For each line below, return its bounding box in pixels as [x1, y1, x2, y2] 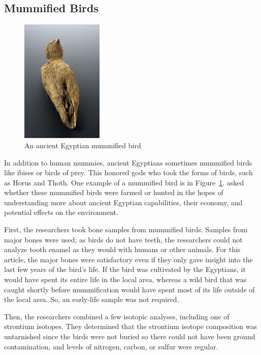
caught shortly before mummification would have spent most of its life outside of [4, 284, 255, 294]
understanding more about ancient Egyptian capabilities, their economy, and [4, 197, 243, 207]
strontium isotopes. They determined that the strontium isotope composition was [4, 321, 257, 332]
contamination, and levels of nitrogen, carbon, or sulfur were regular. [4, 341, 218, 351]
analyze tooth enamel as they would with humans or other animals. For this [4, 244, 241, 255]
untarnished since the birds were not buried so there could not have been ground [4, 331, 255, 342]
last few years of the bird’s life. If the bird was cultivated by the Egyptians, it [4, 264, 246, 275]
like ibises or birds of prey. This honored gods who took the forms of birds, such [4, 167, 253, 178]
